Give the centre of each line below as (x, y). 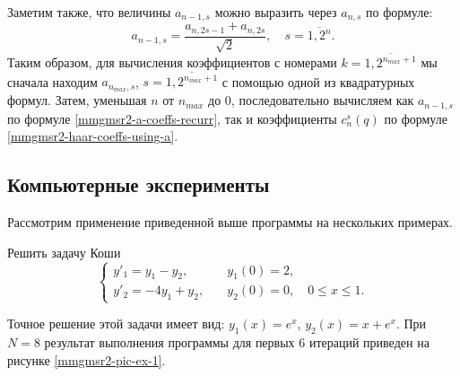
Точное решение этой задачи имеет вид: (116, 324)
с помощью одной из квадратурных (318, 81)
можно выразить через (276, 12)
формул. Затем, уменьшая (77, 100)
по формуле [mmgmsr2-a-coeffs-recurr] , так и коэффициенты (172, 118)
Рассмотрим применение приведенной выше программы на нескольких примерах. (230, 222)
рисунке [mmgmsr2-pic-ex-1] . (87, 359)
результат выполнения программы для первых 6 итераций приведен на (237, 342)
